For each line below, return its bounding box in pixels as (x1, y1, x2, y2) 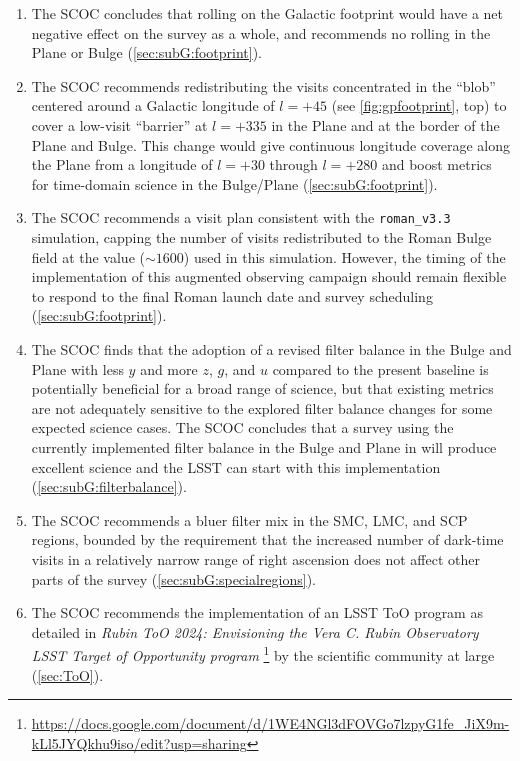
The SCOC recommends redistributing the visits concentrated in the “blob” (31, 75, 496, 96)
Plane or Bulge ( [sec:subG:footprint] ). (31, 42, 263, 63)
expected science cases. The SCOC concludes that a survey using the (31, 417, 454, 438)
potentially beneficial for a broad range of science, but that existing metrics (31, 378, 494, 399)
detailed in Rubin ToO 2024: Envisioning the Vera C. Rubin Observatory (31, 621, 479, 642)
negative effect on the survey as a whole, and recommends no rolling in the (31, 22, 491, 43)
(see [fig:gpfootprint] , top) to (331, 95, 507, 116)
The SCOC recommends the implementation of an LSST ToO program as (31, 602, 483, 623)
